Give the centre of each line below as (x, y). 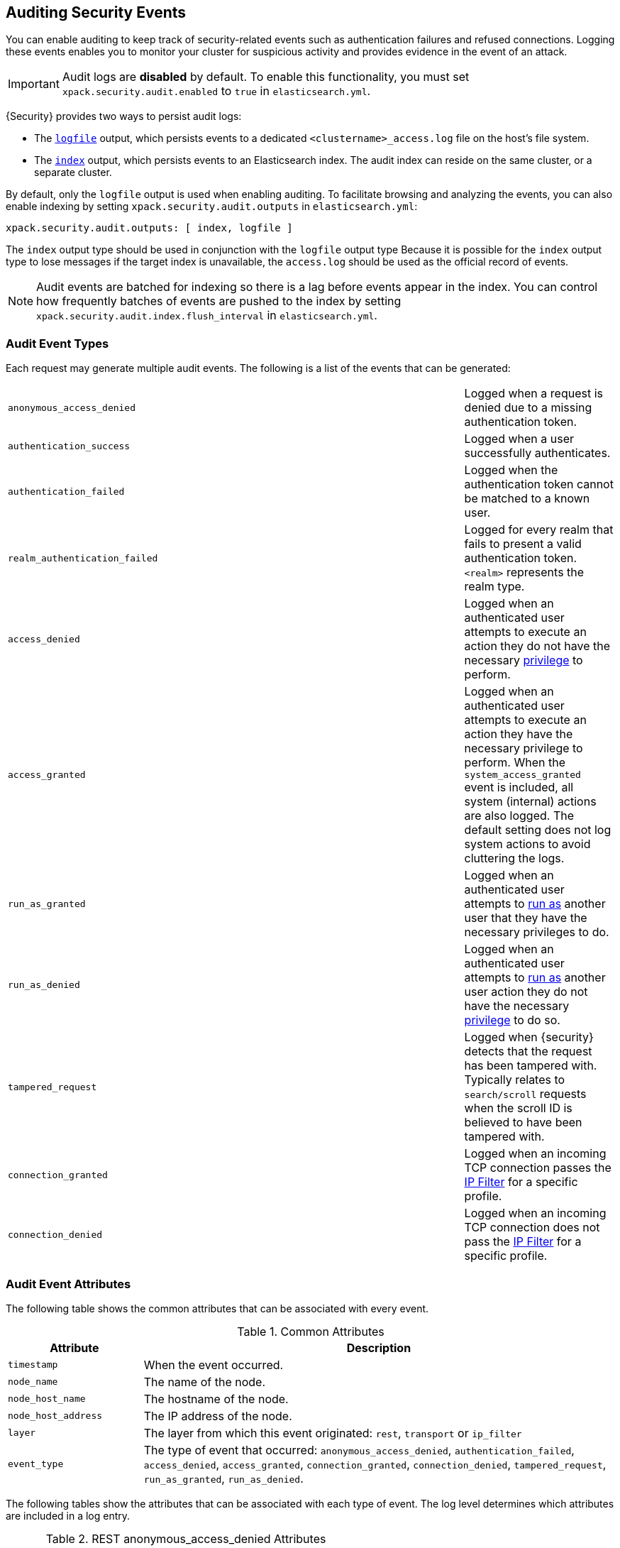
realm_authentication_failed (83, 558)
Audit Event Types (57, 343)
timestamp (33, 1365)
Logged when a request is (533, 394)
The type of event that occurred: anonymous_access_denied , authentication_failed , (359, 1450)
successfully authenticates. (537, 453)
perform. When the (515, 763)
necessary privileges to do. (537, 932)
